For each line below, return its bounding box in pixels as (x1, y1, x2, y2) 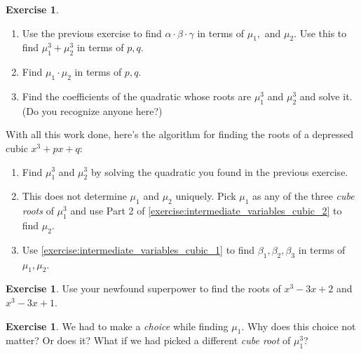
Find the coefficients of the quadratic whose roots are (22, 88, 252, 103)
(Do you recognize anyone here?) (22, 103, 163, 118)
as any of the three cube (252, 189, 355, 203)
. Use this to (294, 25, 347, 40)
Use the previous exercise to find (22, 25, 162, 40)
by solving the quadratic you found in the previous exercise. (90, 164, 348, 179)
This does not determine (22, 189, 127, 203)
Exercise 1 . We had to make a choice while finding (6, 318, 229, 333)
